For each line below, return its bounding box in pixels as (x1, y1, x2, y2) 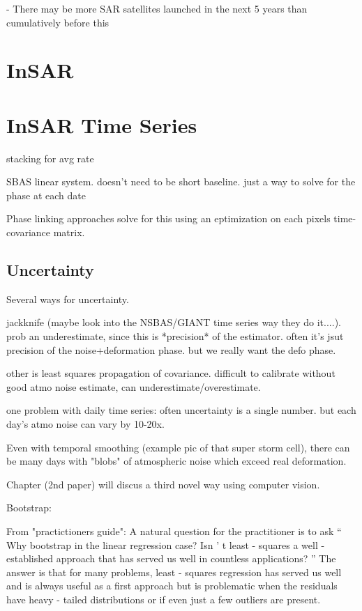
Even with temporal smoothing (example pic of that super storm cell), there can (6, 440, 350, 454)
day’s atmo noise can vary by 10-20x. (6, 417, 165, 431)
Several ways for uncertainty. (6, 291, 129, 306)
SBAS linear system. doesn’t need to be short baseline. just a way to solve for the (6, 174, 356, 189)
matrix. (53, 225, 85, 240)
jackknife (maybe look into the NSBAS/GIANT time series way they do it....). (6, 315, 341, 330)
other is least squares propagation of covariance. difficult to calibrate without (6, 366, 335, 380)
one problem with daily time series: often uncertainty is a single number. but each (6, 403, 356, 417)
